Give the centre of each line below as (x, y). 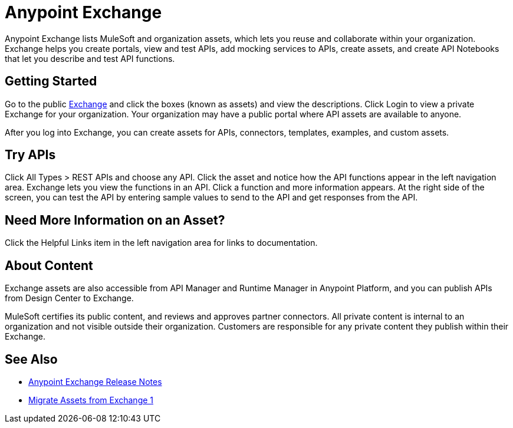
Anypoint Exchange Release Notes (95, 381)
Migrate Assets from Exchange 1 (91, 400)
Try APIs (30, 155)
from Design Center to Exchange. (69, 298)
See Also (31, 359)
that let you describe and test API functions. (90, 58)
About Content (49, 265)
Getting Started (51, 81)
